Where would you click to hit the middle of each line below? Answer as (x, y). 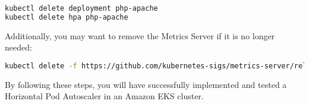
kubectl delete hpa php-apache (67, 17)
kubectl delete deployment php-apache (81, 8)
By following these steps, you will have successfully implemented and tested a (146, 84)
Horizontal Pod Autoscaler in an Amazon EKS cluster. (104, 96)
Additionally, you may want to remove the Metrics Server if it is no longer (140, 35)
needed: (18, 47)
